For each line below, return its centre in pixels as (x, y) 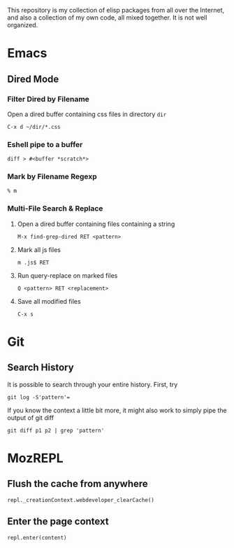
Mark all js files (39, 250)
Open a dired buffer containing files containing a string (96, 224)
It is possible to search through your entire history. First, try (93, 384)
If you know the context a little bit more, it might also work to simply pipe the (117, 410)
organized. (23, 25)
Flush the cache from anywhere (78, 484)
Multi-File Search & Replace (55, 209)
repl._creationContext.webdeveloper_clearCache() (81, 500)
